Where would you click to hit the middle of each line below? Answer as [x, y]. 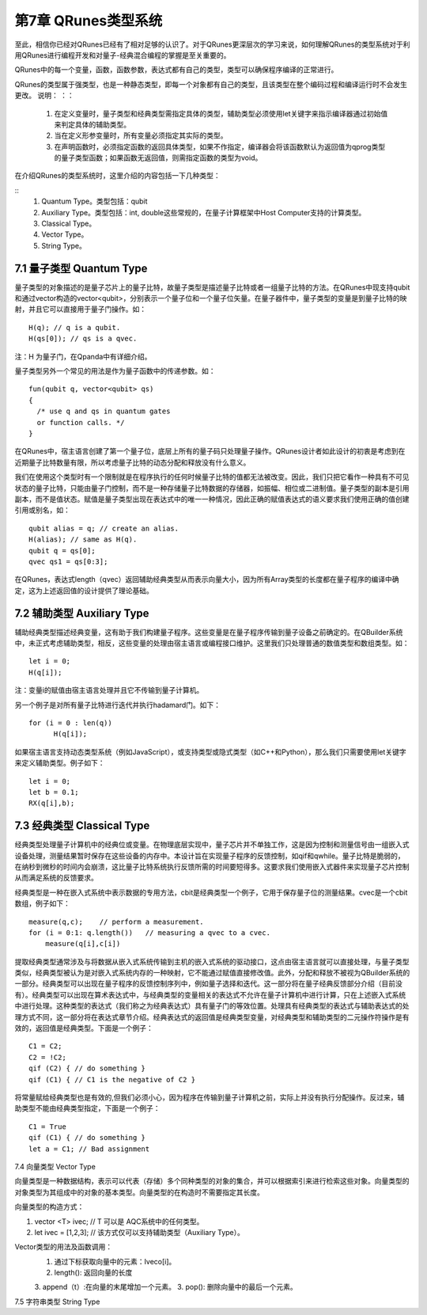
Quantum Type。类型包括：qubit [94, 201]
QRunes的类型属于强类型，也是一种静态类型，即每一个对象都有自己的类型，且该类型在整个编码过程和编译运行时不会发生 [211, 84]
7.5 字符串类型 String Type [57, 1302]
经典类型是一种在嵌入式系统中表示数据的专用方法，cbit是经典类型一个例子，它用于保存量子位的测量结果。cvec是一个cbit [211, 892]
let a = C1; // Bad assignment [89, 1149]
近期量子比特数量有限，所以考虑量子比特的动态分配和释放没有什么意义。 [132, 462]
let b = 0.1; [54, 792]
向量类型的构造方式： [49, 1207]
